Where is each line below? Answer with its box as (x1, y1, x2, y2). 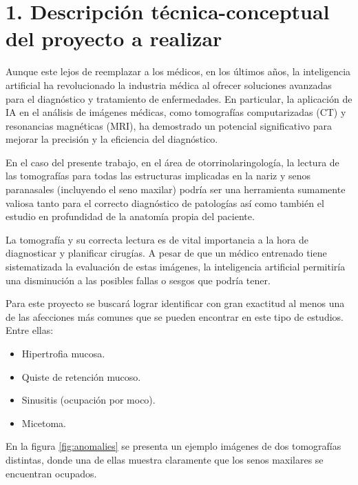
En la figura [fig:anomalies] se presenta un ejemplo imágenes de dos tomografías (6, 439, 341, 453)
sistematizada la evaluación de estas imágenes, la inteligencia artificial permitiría (6, 259, 346, 274)
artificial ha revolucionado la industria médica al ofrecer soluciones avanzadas (6, 77, 332, 92)
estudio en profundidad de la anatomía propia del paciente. (6, 209, 255, 224)
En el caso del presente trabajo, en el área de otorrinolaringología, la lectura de (6, 155, 339, 169)
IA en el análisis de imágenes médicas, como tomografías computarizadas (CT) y (6, 105, 346, 119)
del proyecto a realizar (6, 24, 222, 52)
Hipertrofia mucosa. (21, 346, 105, 360)
